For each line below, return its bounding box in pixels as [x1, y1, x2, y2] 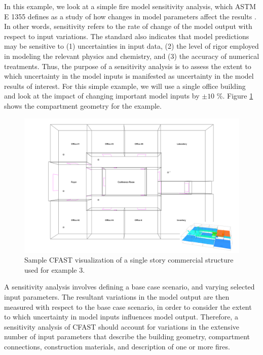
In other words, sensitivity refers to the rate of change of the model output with [4, 21, 252, 31]
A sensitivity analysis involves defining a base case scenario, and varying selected [4, 281, 255, 292]
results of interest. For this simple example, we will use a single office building [4, 80, 246, 91]
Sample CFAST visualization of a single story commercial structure [24, 254, 234, 265]
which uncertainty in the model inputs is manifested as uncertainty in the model [4, 71, 254, 81]
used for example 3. [24, 264, 85, 275]
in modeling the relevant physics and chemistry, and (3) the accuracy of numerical [4, 50, 259, 61]
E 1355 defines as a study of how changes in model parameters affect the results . [4, 11, 256, 21]
